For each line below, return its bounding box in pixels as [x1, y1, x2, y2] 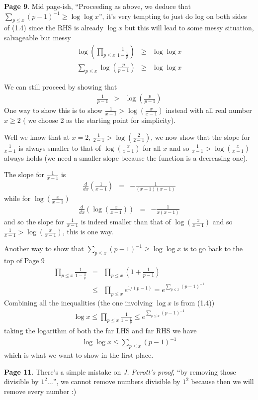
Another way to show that [4, 243, 84, 254]
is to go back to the [183, 243, 243, 254]
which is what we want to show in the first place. [4, 350, 154, 360]
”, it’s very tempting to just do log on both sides [98, 10, 247, 21]
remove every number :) [4, 386, 77, 396]
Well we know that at [4, 131, 70, 142]
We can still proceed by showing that [4, 82, 117, 92]
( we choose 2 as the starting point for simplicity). [23, 115, 176, 125]
